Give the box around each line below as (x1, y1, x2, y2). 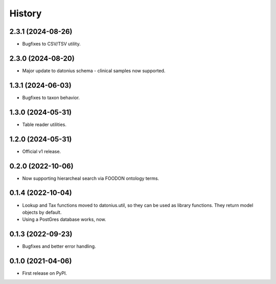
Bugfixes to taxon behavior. (22, 94, 80, 100)
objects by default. (22, 209, 62, 215)
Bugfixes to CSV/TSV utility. (22, 41, 81, 47)
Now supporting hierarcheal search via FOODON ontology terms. (22, 175, 159, 181)
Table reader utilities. (22, 121, 66, 128)
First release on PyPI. (22, 270, 67, 276)
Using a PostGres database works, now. (22, 216, 107, 222)
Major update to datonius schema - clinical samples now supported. (22, 67, 166, 74)
